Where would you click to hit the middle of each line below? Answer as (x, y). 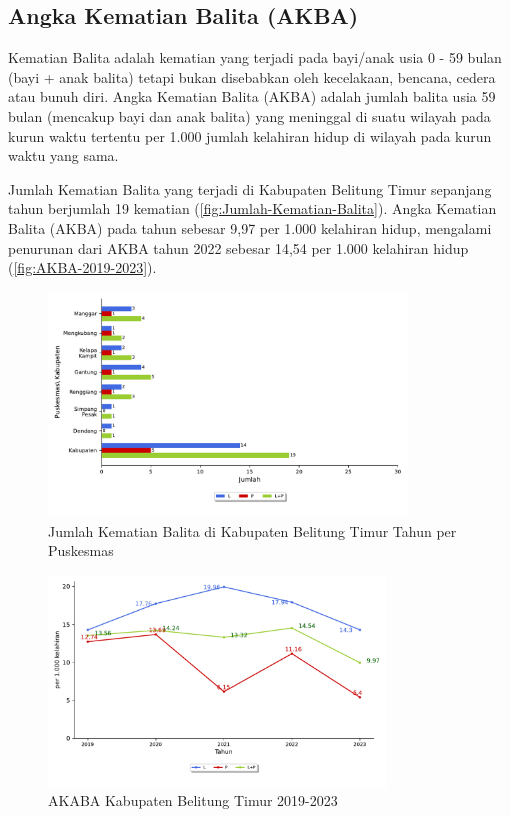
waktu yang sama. (63, 155)
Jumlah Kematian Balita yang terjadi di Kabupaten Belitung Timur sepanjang (250, 188)
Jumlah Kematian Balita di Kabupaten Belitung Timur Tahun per (252, 530)
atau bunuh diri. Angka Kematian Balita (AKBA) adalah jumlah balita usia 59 (252, 96)
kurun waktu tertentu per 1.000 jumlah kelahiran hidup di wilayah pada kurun (250, 135)
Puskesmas (81, 550)
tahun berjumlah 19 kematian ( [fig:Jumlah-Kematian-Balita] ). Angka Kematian (252, 208)
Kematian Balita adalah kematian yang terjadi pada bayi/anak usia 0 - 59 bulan (255, 57)
